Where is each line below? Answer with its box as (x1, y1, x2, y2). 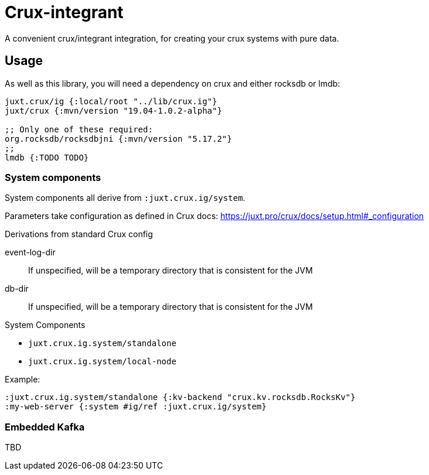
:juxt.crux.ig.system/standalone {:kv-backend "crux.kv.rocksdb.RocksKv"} (5, 392, 356, 402)
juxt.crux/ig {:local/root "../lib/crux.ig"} (5, 96, 217, 106)
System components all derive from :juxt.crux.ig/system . (5, 193, 246, 203)
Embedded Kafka (5, 421, 85, 433)
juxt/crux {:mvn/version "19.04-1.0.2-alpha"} (5, 105, 222, 115)
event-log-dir (5, 247, 56, 258)
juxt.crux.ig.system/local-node (28, 357, 176, 367)
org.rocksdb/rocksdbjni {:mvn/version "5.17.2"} (5, 134, 232, 143)
